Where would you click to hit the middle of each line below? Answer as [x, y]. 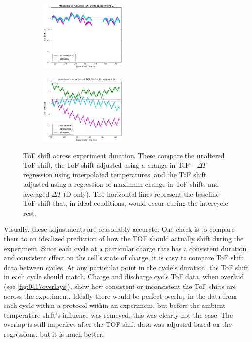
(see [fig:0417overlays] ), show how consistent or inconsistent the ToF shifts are [120, 286]
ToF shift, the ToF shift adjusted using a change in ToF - [109, 165]
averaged [36, 193]
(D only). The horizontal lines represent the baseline [141, 193]
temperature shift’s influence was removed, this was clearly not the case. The [118, 315]
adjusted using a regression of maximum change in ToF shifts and [121, 184]
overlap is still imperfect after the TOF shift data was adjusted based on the [118, 324]
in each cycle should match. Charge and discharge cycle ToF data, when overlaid [124, 277]
